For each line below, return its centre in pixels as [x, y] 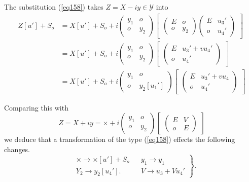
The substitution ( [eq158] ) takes [54, 7]
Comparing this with [36, 107]
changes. [17, 149]
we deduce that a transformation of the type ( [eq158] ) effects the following [120, 139]
